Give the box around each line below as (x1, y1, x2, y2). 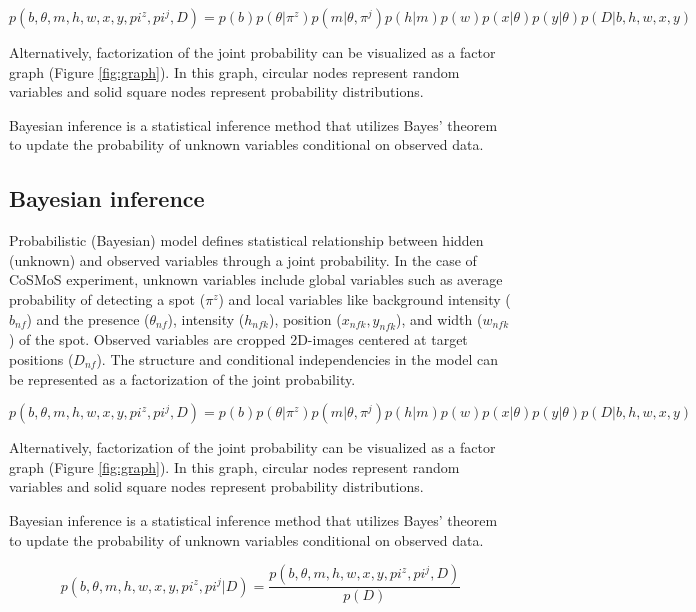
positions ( (9, 348, 74, 369)
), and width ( (396, 308, 483, 329)
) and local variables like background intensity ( (218, 288, 511, 309)
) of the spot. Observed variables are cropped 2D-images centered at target (9, 329, 468, 350)
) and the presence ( (26, 308, 150, 329)
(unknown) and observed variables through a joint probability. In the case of (9, 249, 477, 270)
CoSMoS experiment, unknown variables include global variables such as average (9, 269, 503, 290)
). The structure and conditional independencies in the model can (96, 348, 499, 369)
